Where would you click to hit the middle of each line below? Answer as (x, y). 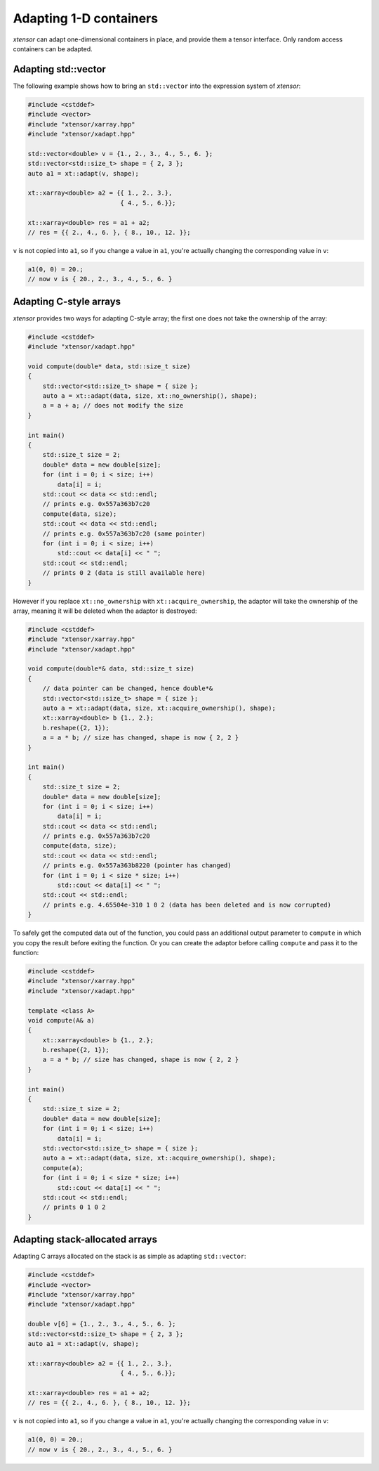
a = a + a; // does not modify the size (113, 406)
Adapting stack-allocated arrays (85, 1239)
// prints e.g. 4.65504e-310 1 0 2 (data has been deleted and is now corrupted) (187, 905)
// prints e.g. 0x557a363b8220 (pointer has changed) (137, 866)
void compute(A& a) (61, 1020)
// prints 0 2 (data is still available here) (124, 573)
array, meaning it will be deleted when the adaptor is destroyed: (105, 611)
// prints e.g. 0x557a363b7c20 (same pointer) (124, 533)
